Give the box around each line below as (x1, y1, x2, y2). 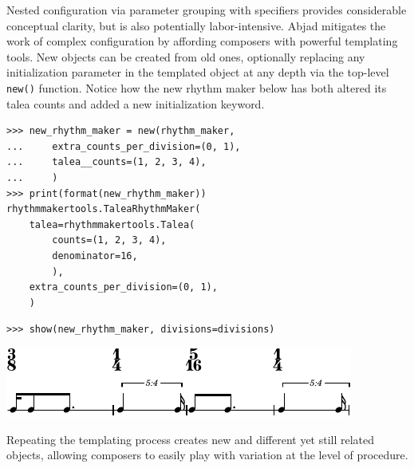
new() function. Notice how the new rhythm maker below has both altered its (6, 79, 387, 96)
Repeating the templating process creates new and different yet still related (6, 431, 375, 447)
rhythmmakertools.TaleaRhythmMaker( (6, 203, 201, 215)
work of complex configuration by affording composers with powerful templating (6, 33, 398, 49)
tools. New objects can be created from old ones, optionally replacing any (6, 48, 365, 65)
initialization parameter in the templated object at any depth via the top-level (6, 64, 389, 81)
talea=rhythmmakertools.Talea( (29, 218, 195, 230)
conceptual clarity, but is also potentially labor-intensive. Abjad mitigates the (6, 17, 386, 33)
